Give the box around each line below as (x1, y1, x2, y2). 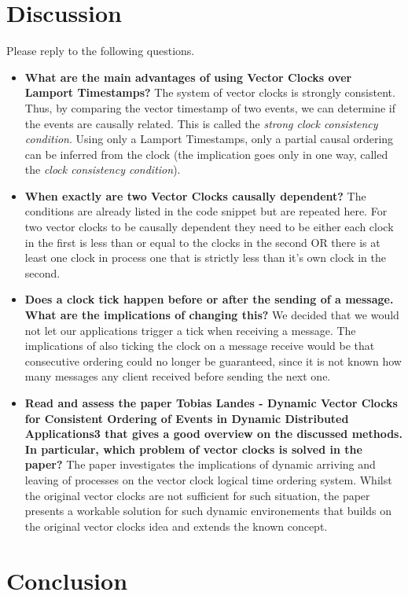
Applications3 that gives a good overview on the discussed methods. (24, 425, 402, 442)
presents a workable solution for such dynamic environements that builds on (24, 502, 391, 519)
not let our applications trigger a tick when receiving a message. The (24, 322, 356, 338)
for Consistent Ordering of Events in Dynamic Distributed (24, 410, 349, 426)
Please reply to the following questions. (6, 42, 195, 59)
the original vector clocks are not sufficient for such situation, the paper (24, 487, 370, 503)
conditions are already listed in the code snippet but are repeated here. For (24, 203, 388, 219)
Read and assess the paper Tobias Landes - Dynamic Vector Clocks (24, 395, 398, 410)
